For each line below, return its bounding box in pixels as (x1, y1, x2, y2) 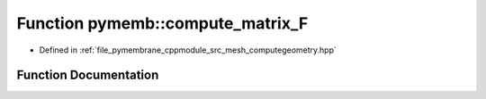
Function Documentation (16, 68, 159, 83)
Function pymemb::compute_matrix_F (16, 13, 309, 33)
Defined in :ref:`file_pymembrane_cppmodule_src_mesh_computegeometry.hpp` (39, 45, 337, 55)
